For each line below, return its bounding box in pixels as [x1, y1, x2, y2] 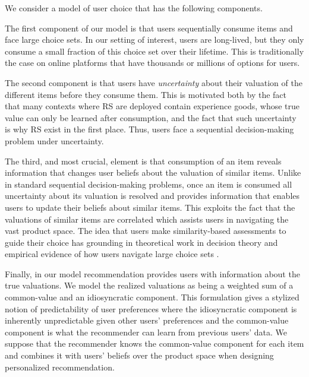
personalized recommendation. [5, 360, 115, 373]
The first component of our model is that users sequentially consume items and [5, 21, 293, 34]
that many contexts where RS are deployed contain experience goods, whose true [5, 100, 299, 112]
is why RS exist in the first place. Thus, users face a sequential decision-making [5, 123, 294, 135]
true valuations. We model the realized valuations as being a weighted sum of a [5, 279, 294, 292]
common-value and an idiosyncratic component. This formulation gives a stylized [5, 291, 299, 303]
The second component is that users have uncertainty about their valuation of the [5, 76, 302, 88]
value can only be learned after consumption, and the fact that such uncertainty [5, 111, 297, 123]
